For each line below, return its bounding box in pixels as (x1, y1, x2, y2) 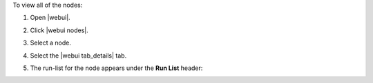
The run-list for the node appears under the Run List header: (30, 64, 203, 72)
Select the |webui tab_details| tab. (30, 51, 127, 60)
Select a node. (30, 38, 72, 47)
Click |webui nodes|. (30, 26, 89, 34)
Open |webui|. (30, 14, 70, 22)
